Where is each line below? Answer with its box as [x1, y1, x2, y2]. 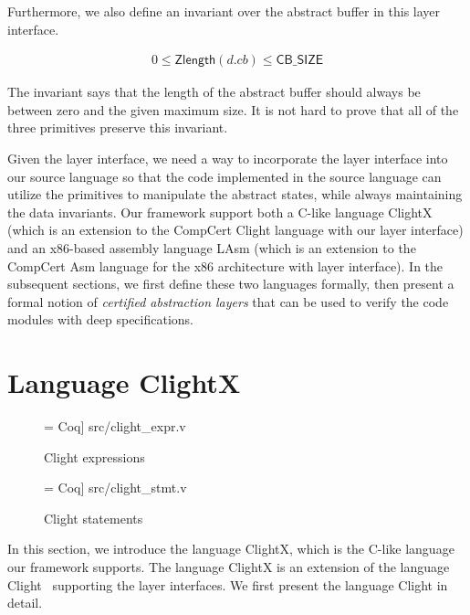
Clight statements [44, 508, 143, 527]
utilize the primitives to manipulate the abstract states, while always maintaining [7, 185, 463, 204]
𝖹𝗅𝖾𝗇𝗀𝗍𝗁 [174, 54, 216, 68]
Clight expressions [44, 447, 145, 466]
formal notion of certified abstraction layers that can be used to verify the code [7, 292, 449, 311]
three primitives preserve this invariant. [7, 118, 228, 137]
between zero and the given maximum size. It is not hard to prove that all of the [7, 100, 459, 119]
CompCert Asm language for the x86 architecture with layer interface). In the [7, 256, 444, 275]
